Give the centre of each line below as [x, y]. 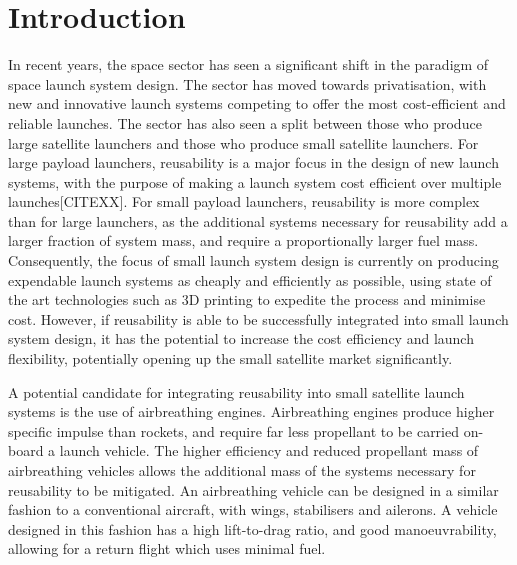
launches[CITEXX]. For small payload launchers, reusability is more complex [244, 201]
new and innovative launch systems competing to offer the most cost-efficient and [257, 103]
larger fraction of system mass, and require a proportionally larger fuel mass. [243, 240]
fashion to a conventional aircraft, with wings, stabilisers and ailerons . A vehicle [253, 509]
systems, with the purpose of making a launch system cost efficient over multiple [255, 181]
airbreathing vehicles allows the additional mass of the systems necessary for [242, 470]
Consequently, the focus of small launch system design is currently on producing [253, 260]
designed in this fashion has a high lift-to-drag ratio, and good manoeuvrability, [252, 528]
